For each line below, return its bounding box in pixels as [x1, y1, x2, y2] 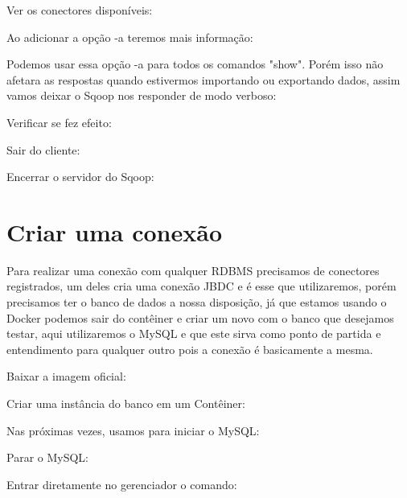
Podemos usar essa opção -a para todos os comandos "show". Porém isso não [6, 56, 384, 72]
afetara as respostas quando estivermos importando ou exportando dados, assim [6, 71, 401, 88]
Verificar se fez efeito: [6, 113, 112, 130]
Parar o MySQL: [6, 449, 88, 466]
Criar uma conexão [6, 215, 223, 248]
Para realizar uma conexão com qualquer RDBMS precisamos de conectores [6, 261, 380, 278]
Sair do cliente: [6, 141, 80, 158]
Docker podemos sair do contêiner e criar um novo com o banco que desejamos [6, 309, 394, 326]
